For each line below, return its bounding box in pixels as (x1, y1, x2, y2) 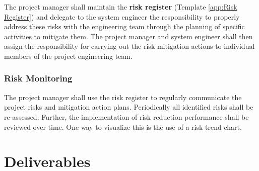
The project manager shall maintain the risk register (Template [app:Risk (4, 2, 237, 12)
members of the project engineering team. (4, 50, 133, 61)
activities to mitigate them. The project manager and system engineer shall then (4, 31, 253, 41)
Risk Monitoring (4, 72, 73, 84)
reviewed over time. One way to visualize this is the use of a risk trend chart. (4, 121, 242, 132)
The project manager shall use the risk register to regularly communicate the (4, 92, 242, 102)
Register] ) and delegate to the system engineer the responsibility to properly (4, 11, 240, 22)
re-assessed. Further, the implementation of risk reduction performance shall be (4, 111, 249, 122)
